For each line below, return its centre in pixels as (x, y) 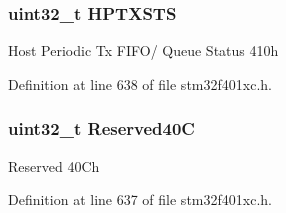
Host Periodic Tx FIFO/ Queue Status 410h (143, 50)
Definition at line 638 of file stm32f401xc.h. (140, 83)
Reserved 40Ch (54, 165)
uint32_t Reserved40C (101, 128)
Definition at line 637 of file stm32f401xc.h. (140, 199)
